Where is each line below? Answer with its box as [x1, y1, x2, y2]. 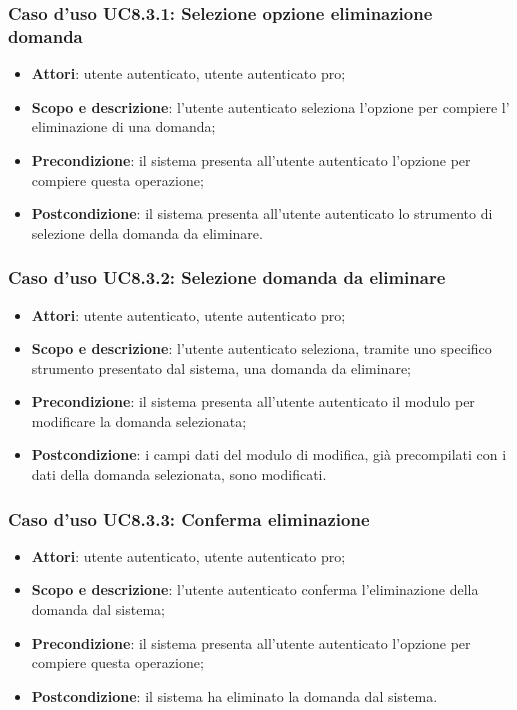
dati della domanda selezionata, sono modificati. [31, 464, 327, 485]
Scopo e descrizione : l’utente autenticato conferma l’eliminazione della [31, 579, 479, 600]
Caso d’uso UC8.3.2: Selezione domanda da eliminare [8, 265, 446, 290]
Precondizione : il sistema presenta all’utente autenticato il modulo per [31, 391, 475, 412]
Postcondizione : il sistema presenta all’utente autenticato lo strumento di [31, 203, 493, 224]
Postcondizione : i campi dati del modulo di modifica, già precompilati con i [31, 444, 507, 465]
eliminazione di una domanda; [31, 116, 216, 137]
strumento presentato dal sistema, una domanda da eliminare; [31, 357, 411, 378]
